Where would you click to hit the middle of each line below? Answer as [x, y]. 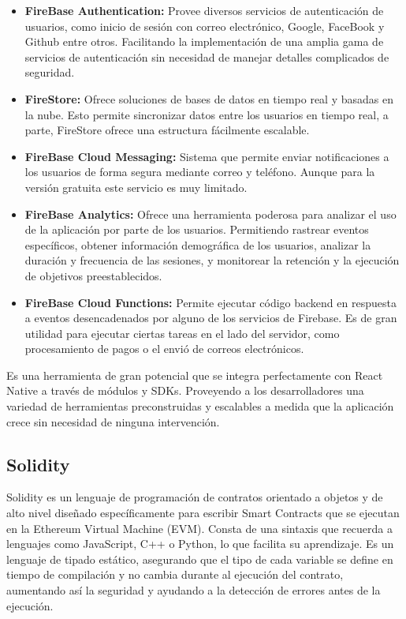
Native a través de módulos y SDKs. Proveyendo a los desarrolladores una [185, 390]
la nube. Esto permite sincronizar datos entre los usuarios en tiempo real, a [207, 114]
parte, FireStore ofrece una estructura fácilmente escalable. [167, 130]
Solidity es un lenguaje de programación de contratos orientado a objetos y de [195, 497]
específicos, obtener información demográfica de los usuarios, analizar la [198, 244]
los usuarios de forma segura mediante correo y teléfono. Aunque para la [200, 172]
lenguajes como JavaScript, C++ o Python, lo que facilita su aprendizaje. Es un [200, 544]
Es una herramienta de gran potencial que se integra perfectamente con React [195, 375]
